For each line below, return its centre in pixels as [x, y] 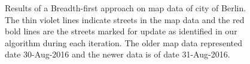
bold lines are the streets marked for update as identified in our [121, 31]
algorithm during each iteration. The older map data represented [124, 42]
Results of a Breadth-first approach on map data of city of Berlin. [126, 8]
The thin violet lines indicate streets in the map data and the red [125, 19]
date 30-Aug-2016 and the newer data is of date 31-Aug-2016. [118, 54]
